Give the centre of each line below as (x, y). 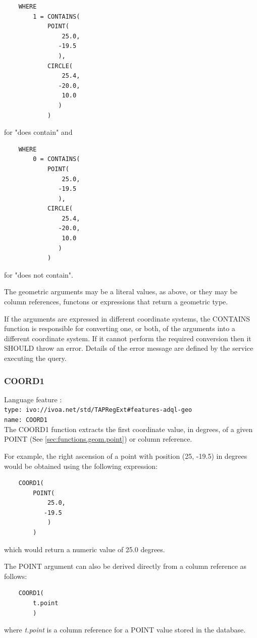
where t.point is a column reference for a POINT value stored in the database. (125, 630)
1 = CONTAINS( (57, 16)
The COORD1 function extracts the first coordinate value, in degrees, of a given (128, 429)
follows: (16, 576)
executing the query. (35, 358)
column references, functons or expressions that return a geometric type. (116, 302)
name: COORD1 (26, 420)
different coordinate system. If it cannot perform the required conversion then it (128, 338)
